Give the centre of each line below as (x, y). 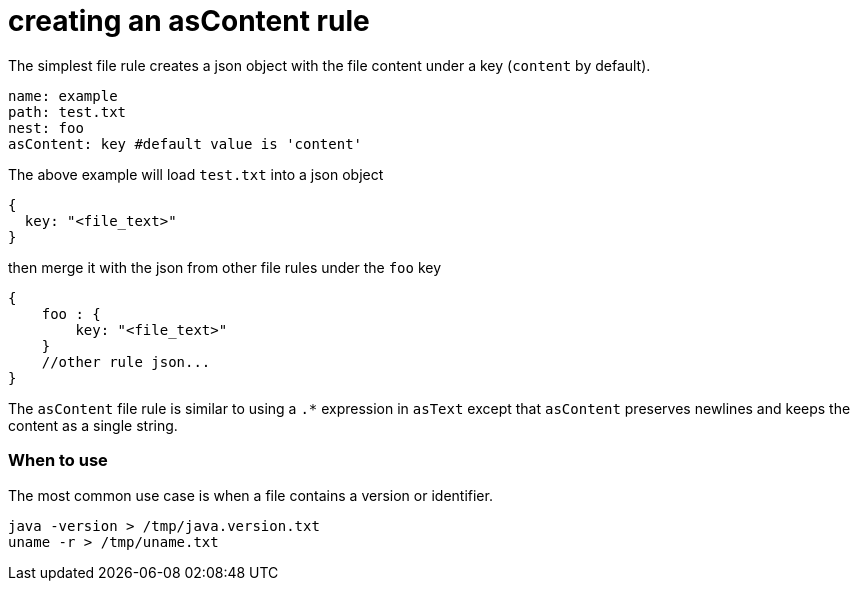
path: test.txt (67, 111)
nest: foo (46, 127)
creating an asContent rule (189, 21)
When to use (58, 460)
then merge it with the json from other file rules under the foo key (225, 267)
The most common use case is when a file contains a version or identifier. (250, 495)
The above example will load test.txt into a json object (196, 174)
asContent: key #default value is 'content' (185, 143)
